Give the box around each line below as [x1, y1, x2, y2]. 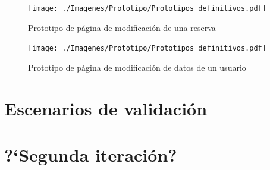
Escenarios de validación [4, 96, 208, 120]
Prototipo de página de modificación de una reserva [28, 21, 216, 33]
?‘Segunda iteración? [4, 143, 177, 167]
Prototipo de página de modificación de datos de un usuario [28, 61, 246, 73]
